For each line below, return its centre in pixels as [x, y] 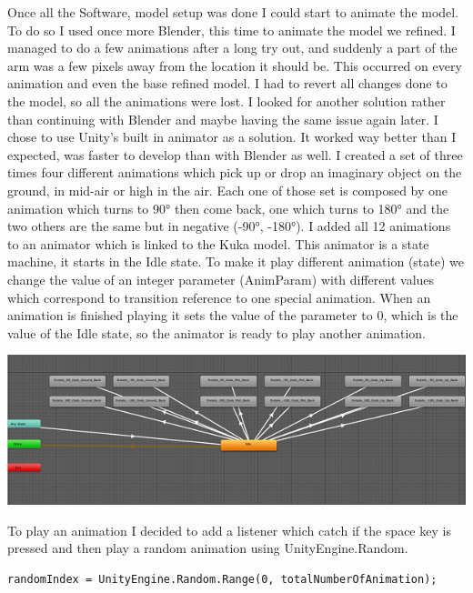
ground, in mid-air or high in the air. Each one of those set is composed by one [228, 190]
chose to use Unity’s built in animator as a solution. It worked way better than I [232, 137]
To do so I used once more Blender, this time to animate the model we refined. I [231, 30]
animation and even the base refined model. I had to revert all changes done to [227, 83]
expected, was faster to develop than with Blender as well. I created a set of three [235, 154]
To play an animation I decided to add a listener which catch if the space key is [229, 530]
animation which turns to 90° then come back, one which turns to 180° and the [228, 208]
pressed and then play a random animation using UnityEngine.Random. [208, 548]
